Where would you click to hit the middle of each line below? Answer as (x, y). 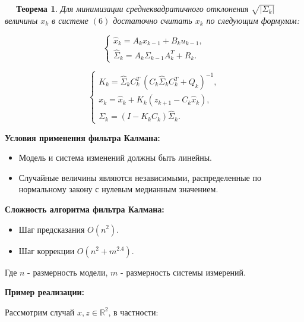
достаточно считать (153, 20)
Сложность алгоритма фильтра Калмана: (85, 209)
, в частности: (133, 312)
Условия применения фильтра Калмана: (83, 137)
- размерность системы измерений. (183, 272)
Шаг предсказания (52, 229)
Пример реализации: (45, 292)
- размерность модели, (68, 272)
